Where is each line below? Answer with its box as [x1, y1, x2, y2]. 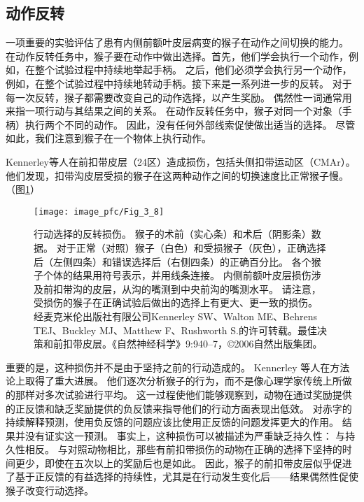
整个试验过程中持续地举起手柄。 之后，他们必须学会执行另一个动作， [34, 62, 352, 77]
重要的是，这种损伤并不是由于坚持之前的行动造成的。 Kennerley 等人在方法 [6, 359, 350, 374]
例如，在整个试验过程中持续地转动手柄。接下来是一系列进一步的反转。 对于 [6, 76, 352, 90]
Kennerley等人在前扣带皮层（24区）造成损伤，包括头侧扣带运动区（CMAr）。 [6, 154, 356, 168]
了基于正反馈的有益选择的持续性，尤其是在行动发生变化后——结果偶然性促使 [6, 469, 358, 484]
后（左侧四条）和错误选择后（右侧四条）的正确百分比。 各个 [34, 254, 311, 268]
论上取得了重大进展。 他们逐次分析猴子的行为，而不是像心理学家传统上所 [6, 373, 342, 388]
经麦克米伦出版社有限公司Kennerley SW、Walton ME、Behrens [34, 308, 318, 323]
